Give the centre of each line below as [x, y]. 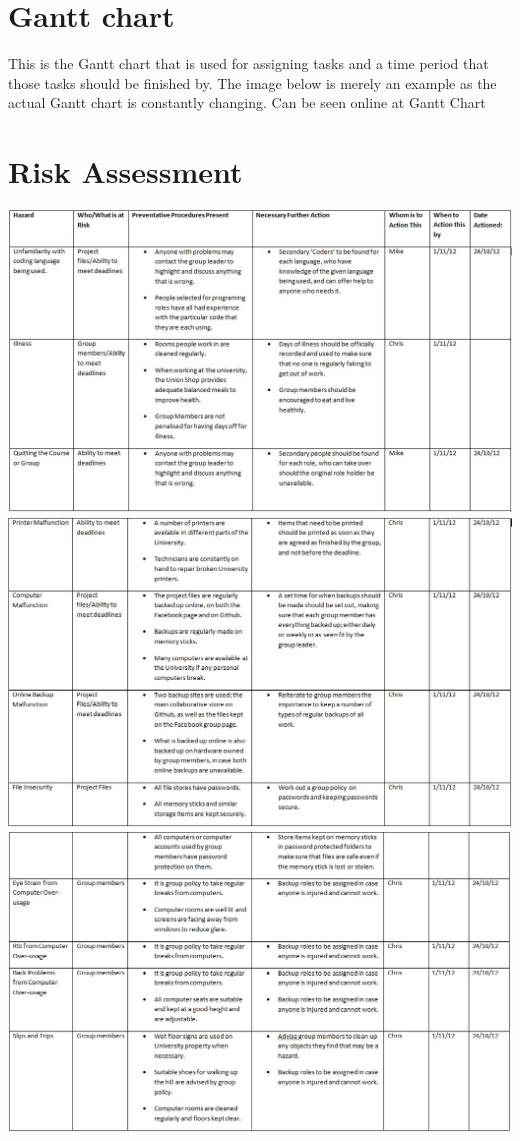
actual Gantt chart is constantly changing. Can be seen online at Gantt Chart [247, 102]
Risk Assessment [125, 171]
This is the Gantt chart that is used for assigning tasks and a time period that [248, 63]
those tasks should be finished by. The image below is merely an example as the [252, 82]
